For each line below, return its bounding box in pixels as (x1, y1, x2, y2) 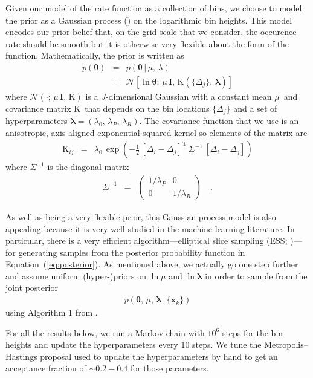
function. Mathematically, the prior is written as (5, 49, 184, 62)
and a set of (233, 102, 277, 114)
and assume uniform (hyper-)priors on (5, 269, 146, 282)
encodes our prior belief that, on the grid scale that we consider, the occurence (5, 25, 297, 38)
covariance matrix (5, 102, 71, 114)
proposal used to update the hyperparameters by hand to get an (40, 350, 278, 362)
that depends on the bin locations (85, 102, 210, 114)
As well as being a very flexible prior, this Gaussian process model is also (5, 210, 276, 223)
